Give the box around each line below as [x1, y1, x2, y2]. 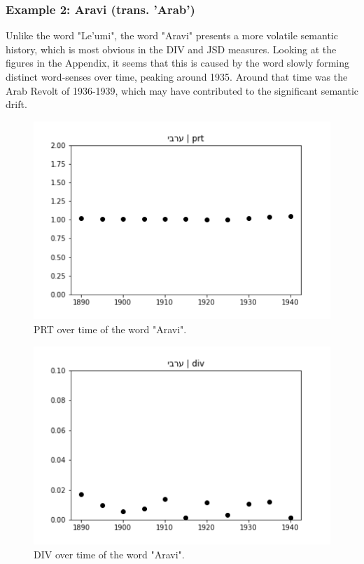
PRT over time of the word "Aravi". [34, 322, 187, 337]
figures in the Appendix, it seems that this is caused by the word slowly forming [6, 55, 350, 70]
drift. [6, 97, 27, 112]
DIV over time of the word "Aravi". [34, 546, 185, 561]
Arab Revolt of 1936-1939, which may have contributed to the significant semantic [6, 83, 359, 98]
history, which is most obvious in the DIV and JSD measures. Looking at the [6, 41, 337, 56]
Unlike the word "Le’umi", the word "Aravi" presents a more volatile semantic [6, 28, 338, 43]
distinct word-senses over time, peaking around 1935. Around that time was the [6, 69, 348, 83]
